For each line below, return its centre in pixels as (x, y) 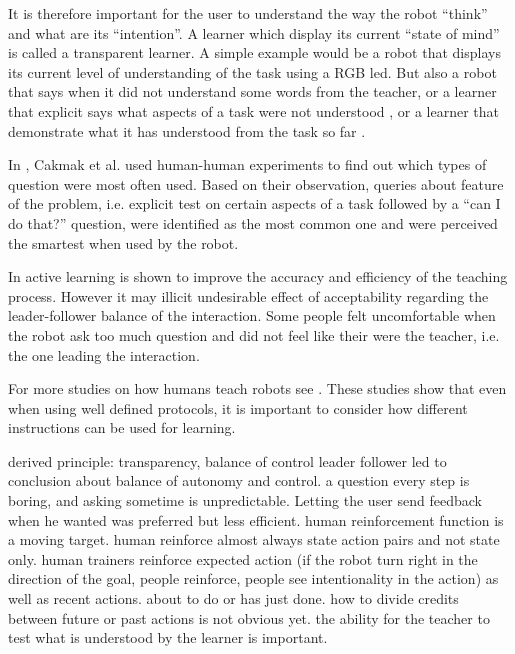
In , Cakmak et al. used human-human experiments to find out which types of (247, 164)
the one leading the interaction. (104, 354)
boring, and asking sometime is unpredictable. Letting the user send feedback (245, 500)
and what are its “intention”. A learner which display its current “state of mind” (254, 32)
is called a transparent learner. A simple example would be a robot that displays (254, 52)
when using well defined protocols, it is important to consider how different (238, 407)
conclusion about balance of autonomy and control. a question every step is (239, 480)
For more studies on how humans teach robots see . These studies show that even (257, 388)
